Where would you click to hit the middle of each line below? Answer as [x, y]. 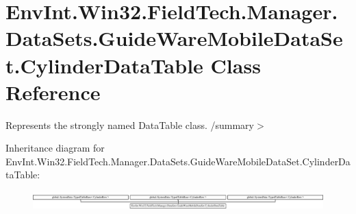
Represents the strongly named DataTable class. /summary [130, 124]
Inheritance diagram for [55, 148]
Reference [53, 92]
